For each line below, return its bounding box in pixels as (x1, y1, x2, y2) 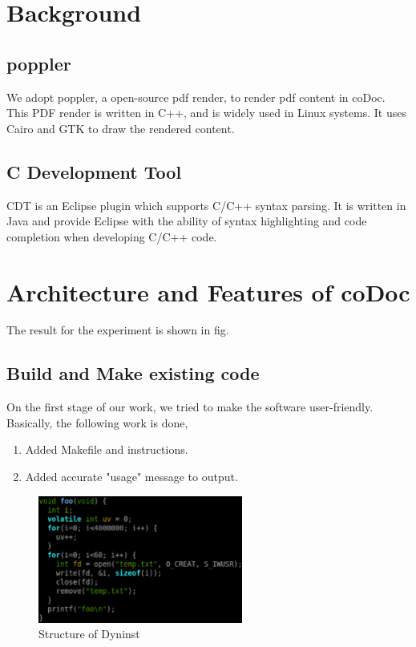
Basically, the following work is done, (6, 414, 188, 431)
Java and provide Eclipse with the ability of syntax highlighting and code (6, 212, 367, 229)
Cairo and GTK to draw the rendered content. (6, 119, 235, 136)
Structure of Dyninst (38, 625, 140, 642)
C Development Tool (6, 159, 182, 184)
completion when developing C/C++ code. (6, 228, 217, 245)
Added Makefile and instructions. (25, 441, 188, 458)
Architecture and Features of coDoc (6, 275, 410, 308)
